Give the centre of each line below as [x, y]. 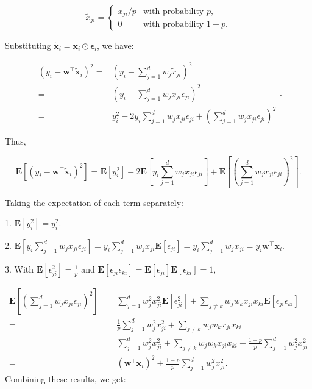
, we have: [115, 45]
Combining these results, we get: [66, 379]
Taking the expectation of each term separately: [94, 202]
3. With [19, 269]
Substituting [28, 45]
